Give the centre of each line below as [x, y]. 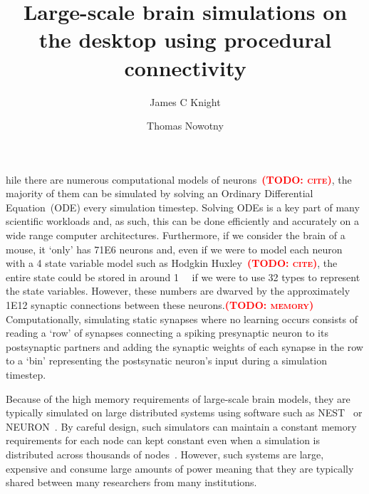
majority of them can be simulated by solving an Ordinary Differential [160, 193]
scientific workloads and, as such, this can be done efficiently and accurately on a [182, 221]
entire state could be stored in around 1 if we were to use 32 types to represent [183, 277]
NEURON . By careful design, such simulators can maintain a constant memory [181, 426]
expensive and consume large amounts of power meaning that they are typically [180, 468]
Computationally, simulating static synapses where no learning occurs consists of [182, 319]
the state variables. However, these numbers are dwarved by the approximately [178, 291]
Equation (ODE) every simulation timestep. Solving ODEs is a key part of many [183, 207]
